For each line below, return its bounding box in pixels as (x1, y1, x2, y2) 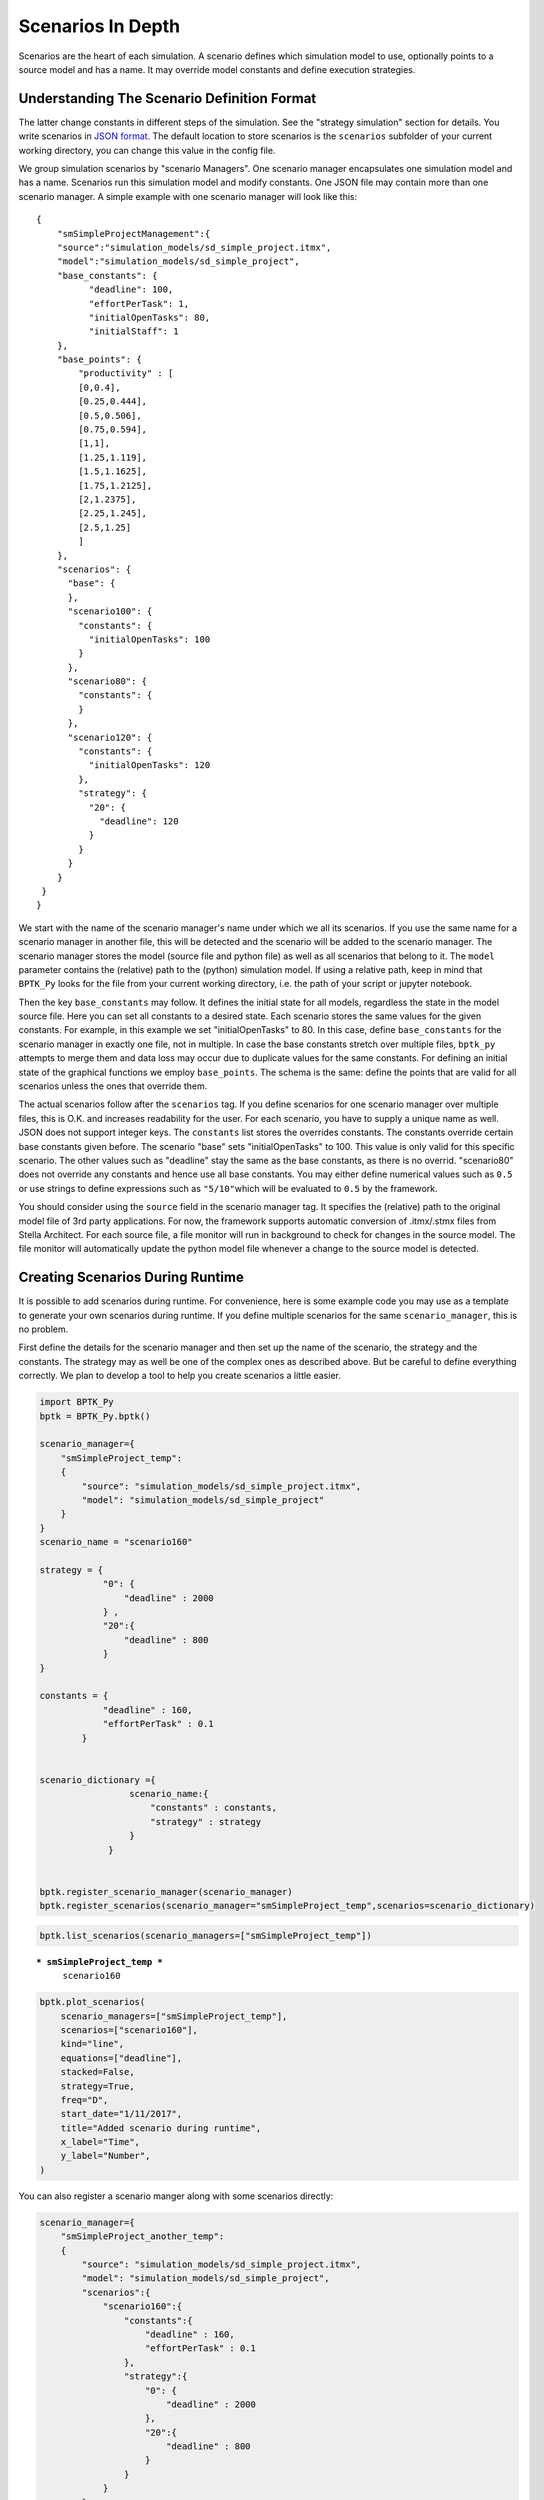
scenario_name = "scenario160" (39, 1536, 194, 1548)
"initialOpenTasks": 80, (88, 311, 211, 323)
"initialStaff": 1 (88, 326, 179, 337)
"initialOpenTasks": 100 (88, 633, 211, 645)
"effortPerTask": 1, (88, 298, 190, 309)
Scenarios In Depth (18, 15, 181, 37)
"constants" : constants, (150, 1802, 277, 1814)
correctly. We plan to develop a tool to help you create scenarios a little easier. (18, 1370, 342, 1382)
